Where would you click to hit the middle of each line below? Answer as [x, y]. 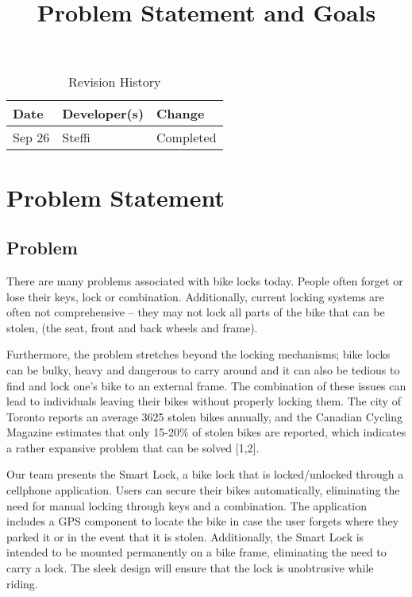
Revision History [115, 82]
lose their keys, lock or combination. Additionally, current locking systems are [195, 296]
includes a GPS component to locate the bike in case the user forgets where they [203, 521]
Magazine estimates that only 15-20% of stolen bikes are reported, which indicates [206, 432]
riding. [22, 583]
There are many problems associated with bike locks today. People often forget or [205, 280]
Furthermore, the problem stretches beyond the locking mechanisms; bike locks [198, 354]
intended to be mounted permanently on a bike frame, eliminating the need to [196, 552]
